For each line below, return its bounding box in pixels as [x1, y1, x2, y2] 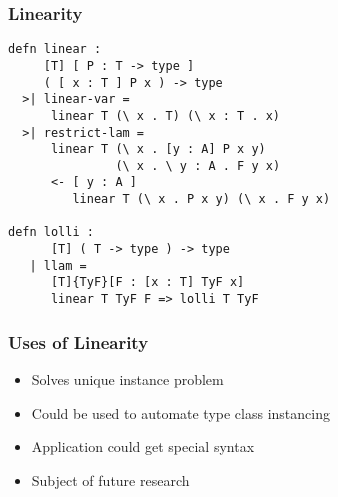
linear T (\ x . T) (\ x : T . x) [50, 108, 281, 123]
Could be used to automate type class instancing [31, 402, 330, 423]
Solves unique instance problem [31, 368, 224, 389]
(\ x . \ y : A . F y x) [115, 158, 281, 173]
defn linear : [8, 42, 102, 57]
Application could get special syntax [31, 436, 255, 457]
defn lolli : [8, 225, 94, 240]
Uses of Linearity [8, 329, 149, 354]
